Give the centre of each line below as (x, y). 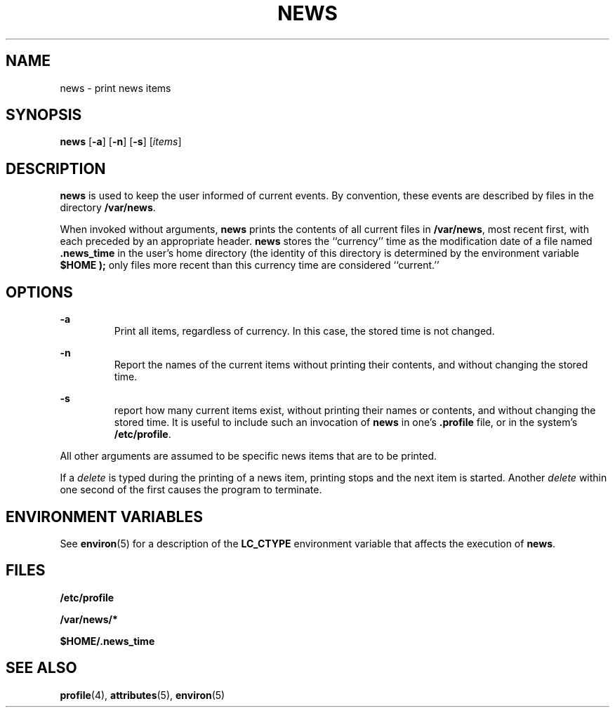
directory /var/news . (108, 208)
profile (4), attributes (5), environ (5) (143, 695)
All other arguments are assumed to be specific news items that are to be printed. (249, 456)
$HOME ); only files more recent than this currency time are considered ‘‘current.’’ (250, 265)
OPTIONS (39, 292)
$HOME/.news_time (107, 641)
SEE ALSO (41, 668)
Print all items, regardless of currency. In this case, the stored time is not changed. (304, 331)
